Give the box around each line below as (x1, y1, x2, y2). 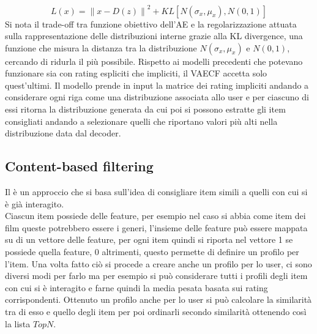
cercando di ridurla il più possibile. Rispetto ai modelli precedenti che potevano (5, 54, 303, 67)
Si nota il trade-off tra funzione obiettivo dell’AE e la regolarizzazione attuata (5, 17, 297, 30)
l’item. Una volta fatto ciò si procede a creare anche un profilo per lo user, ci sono (5, 257, 312, 270)
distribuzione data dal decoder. (5, 127, 121, 139)
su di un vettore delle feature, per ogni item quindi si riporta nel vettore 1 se (5, 233, 293, 246)
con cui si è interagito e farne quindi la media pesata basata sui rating (5, 281, 268, 294)
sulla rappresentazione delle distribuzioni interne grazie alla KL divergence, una (5, 29, 303, 42)
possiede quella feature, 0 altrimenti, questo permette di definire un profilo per (5, 245, 299, 258)
